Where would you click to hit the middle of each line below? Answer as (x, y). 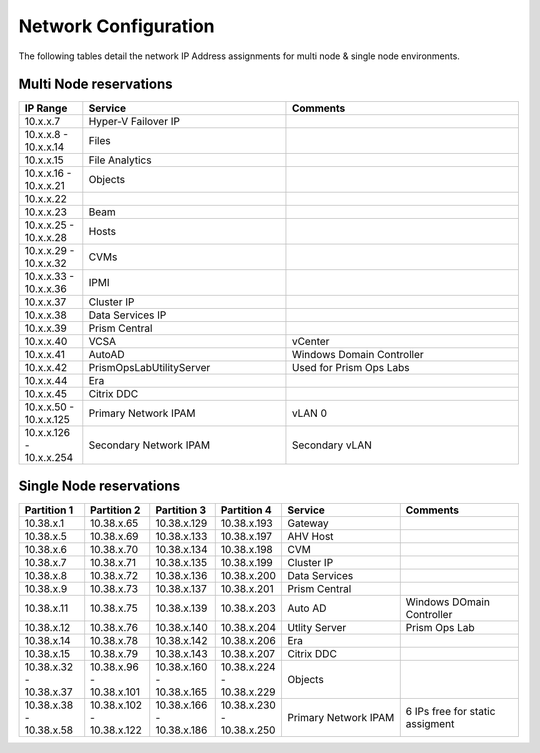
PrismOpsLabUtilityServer (149, 368)
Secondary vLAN (331, 445)
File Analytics (120, 160)
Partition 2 (115, 510)
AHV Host (310, 536)
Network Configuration (116, 26)
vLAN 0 (309, 413)
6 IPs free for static (450, 711)
